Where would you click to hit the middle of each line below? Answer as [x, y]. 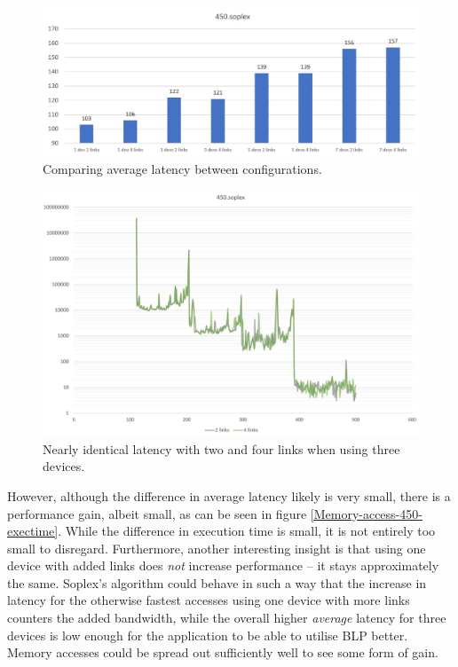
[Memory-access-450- [366, 513]
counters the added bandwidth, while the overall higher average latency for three [227, 618]
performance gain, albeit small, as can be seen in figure [157, 513]
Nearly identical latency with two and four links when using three [221, 448]
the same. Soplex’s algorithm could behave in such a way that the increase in [217, 582]
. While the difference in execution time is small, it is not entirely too [247, 531]
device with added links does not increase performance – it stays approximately [223, 565]
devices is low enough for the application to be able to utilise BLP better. [208, 635]
